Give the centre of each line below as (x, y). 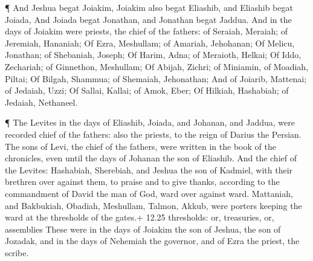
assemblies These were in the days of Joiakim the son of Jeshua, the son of (143, 229)
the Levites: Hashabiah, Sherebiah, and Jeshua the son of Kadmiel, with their (149, 169)
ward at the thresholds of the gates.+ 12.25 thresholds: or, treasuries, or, (140, 217)
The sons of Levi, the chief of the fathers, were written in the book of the (140, 146)
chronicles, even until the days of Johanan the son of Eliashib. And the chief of (151, 158)
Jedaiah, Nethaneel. (41, 102)
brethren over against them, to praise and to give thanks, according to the (142, 182)
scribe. (17, 252)
